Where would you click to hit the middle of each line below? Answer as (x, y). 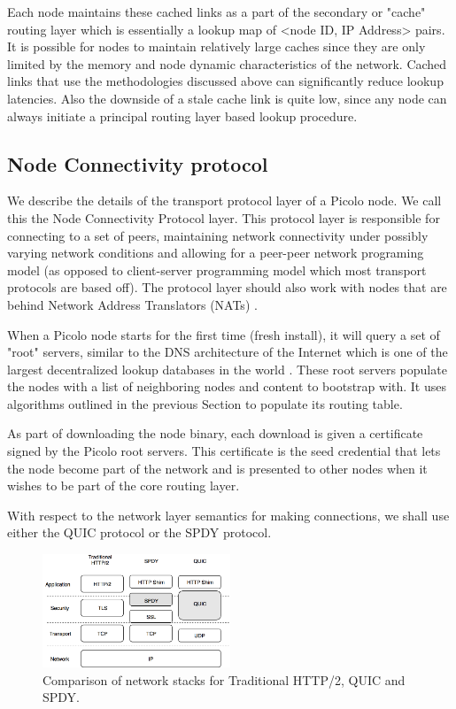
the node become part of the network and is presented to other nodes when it (217, 468)
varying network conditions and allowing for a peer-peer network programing (216, 253)
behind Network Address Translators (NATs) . (132, 304)
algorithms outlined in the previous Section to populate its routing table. (205, 403)
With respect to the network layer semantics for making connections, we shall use (228, 515)
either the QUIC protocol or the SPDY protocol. (139, 532)
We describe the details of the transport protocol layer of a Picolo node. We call (224, 200)
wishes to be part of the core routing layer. (124, 486)
